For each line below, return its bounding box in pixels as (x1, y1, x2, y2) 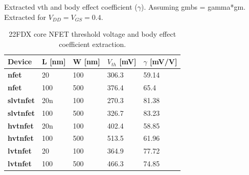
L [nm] (42, 56, 66, 67)
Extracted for (4, 11, 46, 22)
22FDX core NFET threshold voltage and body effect (9, 29, 176, 39)
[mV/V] (150, 56, 177, 67)
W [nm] (73, 56, 100, 67)
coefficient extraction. (59, 38, 126, 49)
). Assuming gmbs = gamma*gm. (141, 2, 246, 12)
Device (8, 56, 32, 67)
